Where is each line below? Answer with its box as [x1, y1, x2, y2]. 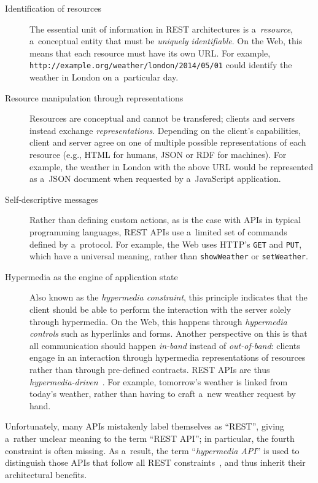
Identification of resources [5, 2, 101, 14]
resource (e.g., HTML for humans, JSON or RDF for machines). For [29, 148, 287, 160]
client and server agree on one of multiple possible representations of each [29, 136, 306, 149]
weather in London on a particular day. [29, 71, 179, 84]
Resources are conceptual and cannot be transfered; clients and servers [29, 112, 295, 125]
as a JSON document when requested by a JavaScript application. [29, 172, 281, 185]
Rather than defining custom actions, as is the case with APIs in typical [29, 213, 301, 226]
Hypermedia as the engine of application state [5, 270, 178, 283]
